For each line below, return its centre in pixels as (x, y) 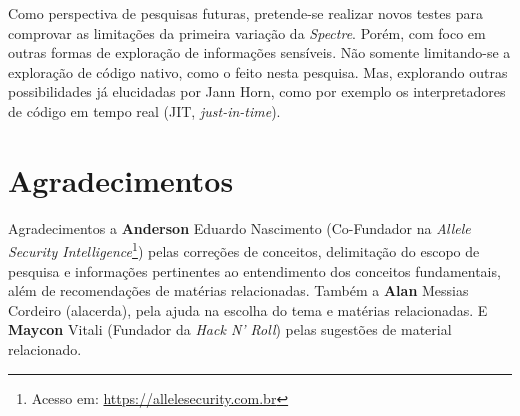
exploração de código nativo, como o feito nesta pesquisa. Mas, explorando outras (258, 71)
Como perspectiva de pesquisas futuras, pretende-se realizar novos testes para (245, 13)
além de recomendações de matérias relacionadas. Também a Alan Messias (238, 290)
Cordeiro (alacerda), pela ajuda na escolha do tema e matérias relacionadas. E (248, 309)
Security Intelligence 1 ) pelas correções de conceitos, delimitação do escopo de (244, 249)
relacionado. (45, 348)
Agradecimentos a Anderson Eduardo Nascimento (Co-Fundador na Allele (239, 227)
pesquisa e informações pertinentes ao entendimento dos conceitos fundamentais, (254, 270)
